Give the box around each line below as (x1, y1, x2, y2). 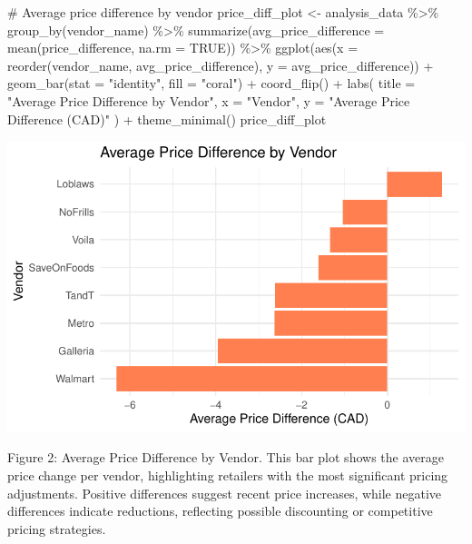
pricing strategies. (7, 519, 106, 538)
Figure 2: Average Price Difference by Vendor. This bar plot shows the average (7, 448, 444, 467)
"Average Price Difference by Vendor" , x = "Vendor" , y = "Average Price (7, 91, 410, 110)
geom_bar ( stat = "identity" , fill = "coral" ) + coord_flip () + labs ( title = (7, 74, 416, 93)
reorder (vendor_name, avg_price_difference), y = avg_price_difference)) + (7, 55, 434, 74)
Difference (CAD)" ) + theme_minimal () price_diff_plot (7, 109, 327, 128)
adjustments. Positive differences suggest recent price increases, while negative (7, 483, 442, 502)
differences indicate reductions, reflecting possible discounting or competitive (7, 501, 433, 520)
